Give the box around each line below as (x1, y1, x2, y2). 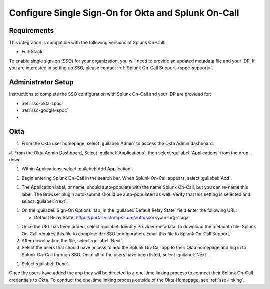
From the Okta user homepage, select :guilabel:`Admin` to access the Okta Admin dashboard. (21, 140, 214, 147)
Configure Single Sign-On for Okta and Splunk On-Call (9, 7, 239, 18)
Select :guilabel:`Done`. (21, 261, 70, 267)
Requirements (9, 26, 54, 35)
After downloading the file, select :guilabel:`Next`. (21, 237, 124, 243)
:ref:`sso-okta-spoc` (21, 100, 63, 106)
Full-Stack (21, 49, 43, 55)
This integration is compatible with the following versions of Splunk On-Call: (9, 40, 166, 46)
